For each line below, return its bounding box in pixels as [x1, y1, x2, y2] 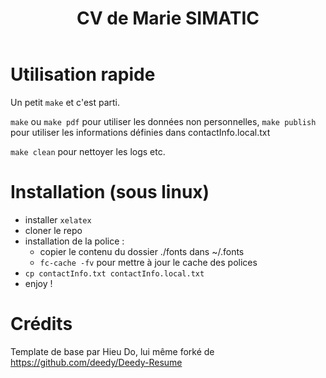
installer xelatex [24, 213, 92, 226]
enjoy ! [24, 277, 53, 289]
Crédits [10, 313, 73, 336]
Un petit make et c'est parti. [10, 96, 121, 108]
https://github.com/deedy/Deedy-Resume [10, 356, 183, 368]
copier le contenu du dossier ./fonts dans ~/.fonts [39, 245, 245, 257]
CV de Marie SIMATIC [76, 7, 260, 30]
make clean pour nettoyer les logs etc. [10, 145, 166, 157]
